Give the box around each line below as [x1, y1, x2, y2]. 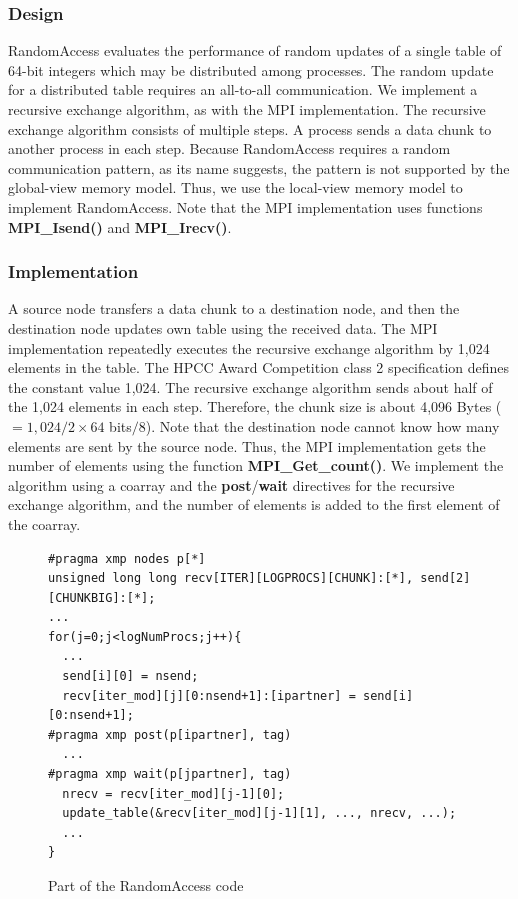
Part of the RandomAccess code [48, 875, 244, 895]
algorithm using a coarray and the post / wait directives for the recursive [8, 474, 455, 495]
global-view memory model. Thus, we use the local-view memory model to [8, 177, 463, 198]
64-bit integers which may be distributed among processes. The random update [8, 59, 494, 80]
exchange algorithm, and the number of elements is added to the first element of [8, 494, 500, 515]
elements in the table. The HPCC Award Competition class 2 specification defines [8, 357, 510, 378]
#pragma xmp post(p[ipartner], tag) [48, 727, 292, 742]
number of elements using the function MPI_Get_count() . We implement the [8, 455, 504, 476]
